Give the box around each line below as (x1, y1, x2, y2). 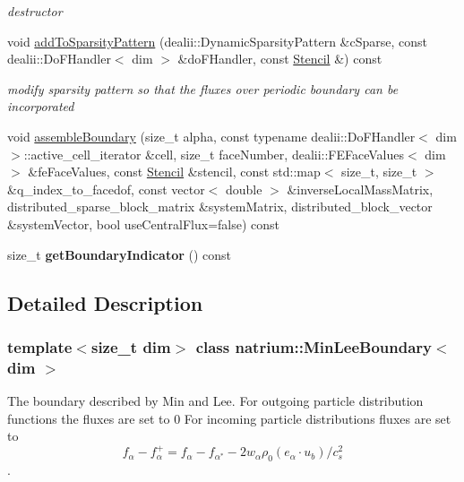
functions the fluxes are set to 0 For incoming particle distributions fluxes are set (7, 409, 451, 427)
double (225, 179, 262, 198)
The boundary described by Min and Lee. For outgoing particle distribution (7, 392, 424, 410)
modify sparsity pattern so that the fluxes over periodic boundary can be (7, 79, 399, 98)
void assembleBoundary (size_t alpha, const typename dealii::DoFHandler (7, 126, 416, 145)
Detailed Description (7, 288, 203, 316)
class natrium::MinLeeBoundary (195, 335, 432, 357)
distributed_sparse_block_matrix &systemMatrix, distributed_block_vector (7, 197, 433, 216)
